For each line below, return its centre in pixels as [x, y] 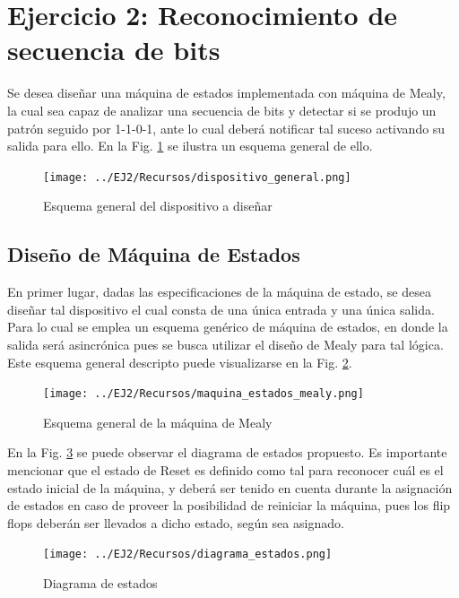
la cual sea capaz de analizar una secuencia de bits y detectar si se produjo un [222, 110]
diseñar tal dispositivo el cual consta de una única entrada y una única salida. [221, 309]
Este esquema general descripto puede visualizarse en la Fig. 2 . [180, 362]
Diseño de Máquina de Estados [154, 254]
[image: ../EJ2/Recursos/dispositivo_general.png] [197, 177]
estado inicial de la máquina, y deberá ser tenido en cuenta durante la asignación [230, 487]
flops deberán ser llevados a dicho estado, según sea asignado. [176, 522]
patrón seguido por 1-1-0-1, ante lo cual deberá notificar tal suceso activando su [226, 128]
